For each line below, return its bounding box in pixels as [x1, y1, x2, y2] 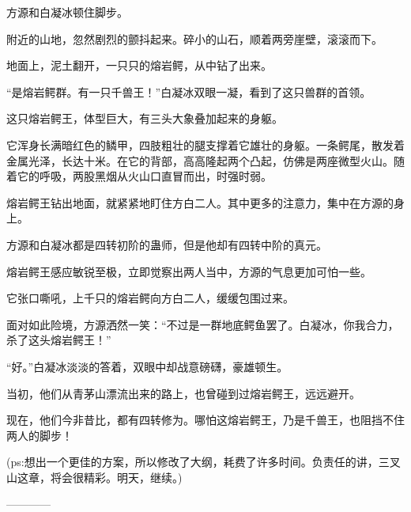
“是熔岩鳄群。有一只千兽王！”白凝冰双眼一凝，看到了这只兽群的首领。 [6, 83, 371, 100]
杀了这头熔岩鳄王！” [6, 332, 111, 348]
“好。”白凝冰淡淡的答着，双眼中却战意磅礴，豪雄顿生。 [6, 358, 288, 374]
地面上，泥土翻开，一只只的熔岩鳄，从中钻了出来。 [6, 57, 272, 74]
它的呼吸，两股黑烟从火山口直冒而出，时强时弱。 [17, 168, 272, 184]
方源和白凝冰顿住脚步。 [6, 4, 128, 20]
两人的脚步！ [6, 427, 73, 443]
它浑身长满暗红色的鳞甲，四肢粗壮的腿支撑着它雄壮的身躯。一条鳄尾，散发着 [6, 136, 405, 153]
